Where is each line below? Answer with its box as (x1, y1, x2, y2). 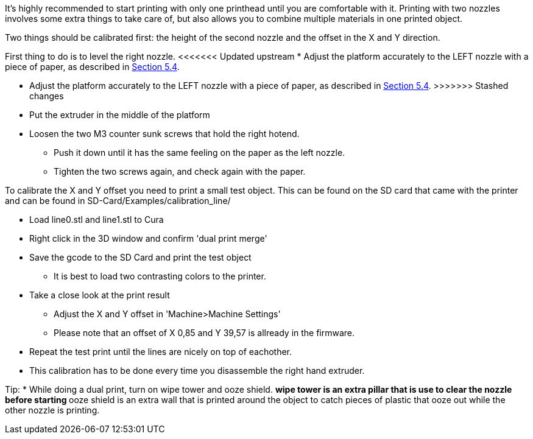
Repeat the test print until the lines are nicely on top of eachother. (29, 346, 292, 357)
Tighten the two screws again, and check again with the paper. (54, 166, 306, 177)
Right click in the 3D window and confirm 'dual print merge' (29, 233, 267, 244)
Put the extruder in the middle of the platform (29, 110, 210, 120)
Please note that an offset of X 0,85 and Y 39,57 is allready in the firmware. (54, 328, 355, 338)
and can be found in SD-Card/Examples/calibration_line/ (5, 195, 231, 206)
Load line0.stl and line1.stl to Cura (29, 214, 164, 225)
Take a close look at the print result (29, 290, 170, 300)
